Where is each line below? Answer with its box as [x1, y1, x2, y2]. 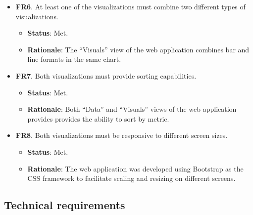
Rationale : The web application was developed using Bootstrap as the [27, 163, 244, 173]
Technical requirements [4, 197, 125, 213]
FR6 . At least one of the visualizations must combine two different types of [15, 1, 246, 11]
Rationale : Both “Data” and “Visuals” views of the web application [27, 104, 237, 114]
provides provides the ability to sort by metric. [27, 113, 169, 124]
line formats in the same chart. [27, 54, 121, 64]
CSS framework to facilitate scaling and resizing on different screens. [27, 173, 236, 183]
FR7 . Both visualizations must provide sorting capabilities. [15, 70, 197, 81]
